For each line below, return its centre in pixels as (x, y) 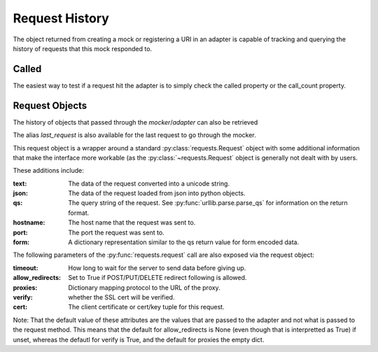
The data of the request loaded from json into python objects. (157, 193)
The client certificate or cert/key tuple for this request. (146, 307)
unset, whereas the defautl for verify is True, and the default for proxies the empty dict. (139, 339)
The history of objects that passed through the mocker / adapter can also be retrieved (135, 122)
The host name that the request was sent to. (132, 223)
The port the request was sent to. (116, 232)
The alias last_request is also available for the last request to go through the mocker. (134, 135)
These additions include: (48, 171)
